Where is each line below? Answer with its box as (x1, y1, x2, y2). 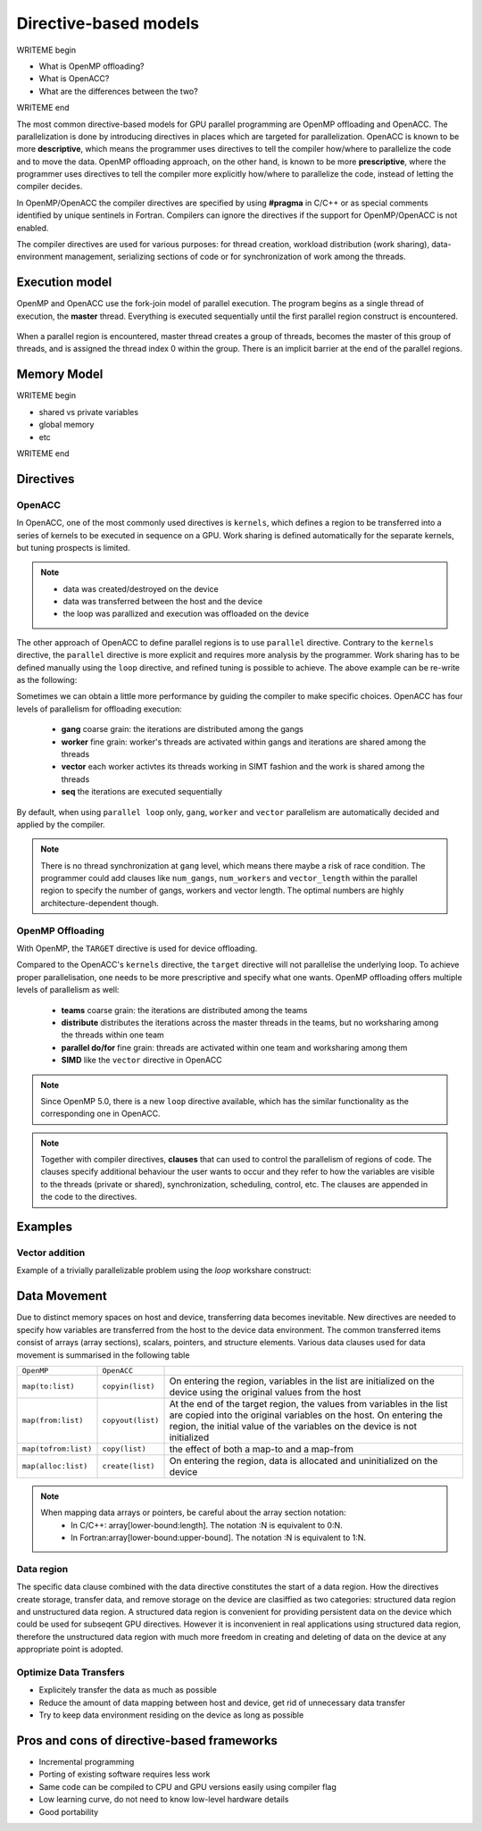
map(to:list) (21, 1382, 75, 1392)
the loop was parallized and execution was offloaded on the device (62, 608, 310, 620)
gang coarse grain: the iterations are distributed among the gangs (61, 724, 303, 735)
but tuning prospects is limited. (16, 542, 130, 553)
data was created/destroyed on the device (62, 583, 219, 594)
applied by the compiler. (16, 819, 106, 829)
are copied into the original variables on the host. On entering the (169, 1409, 444, 1421)
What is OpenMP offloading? (38, 61, 145, 71)
